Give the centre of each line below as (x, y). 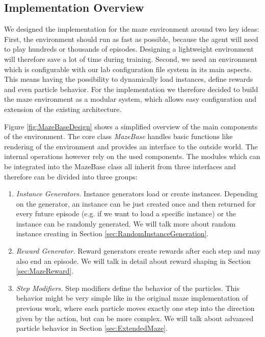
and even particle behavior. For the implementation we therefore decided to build (131, 89)
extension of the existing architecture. (63, 109)
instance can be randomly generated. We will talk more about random (126, 223)
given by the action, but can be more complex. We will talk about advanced (135, 318)
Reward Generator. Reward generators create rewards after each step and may (138, 251)
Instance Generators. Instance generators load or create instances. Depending (137, 194)
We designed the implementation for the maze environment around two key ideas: (132, 29)
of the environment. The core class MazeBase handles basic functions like (118, 136)
